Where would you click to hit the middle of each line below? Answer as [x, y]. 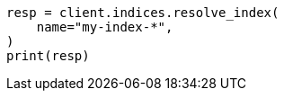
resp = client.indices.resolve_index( [143, 13]
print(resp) [48, 56]
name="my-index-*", [105, 27]
